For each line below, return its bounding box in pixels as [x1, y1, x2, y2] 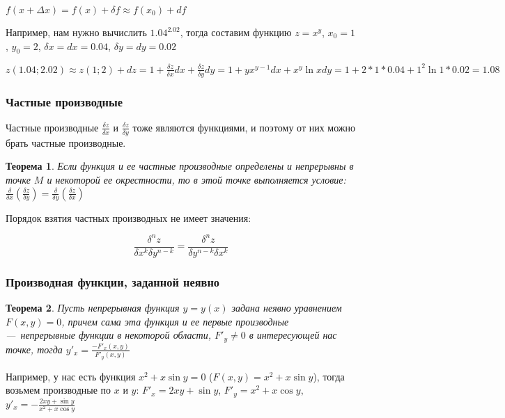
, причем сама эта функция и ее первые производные [61, 314, 289, 328]
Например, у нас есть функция [6, 369, 136, 383]
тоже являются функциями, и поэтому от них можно [132, 120, 355, 134]
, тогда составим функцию [180, 25, 292, 39]
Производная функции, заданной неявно [6, 273, 220, 290]
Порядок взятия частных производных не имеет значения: [6, 210, 251, 225]
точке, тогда [6, 341, 63, 356]
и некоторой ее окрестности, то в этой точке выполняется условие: [47, 172, 346, 186]
